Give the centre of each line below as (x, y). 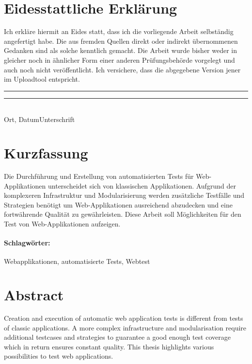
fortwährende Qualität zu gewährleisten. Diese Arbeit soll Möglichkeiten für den (123, 214)
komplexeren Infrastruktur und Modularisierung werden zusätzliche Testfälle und (124, 195)
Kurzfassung (46, 153)
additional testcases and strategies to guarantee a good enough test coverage (117, 337)
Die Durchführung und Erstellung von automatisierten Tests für (99, 176)
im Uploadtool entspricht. (42, 79)
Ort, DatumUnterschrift (39, 119)
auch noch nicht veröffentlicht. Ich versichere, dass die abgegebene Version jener (122, 69)
